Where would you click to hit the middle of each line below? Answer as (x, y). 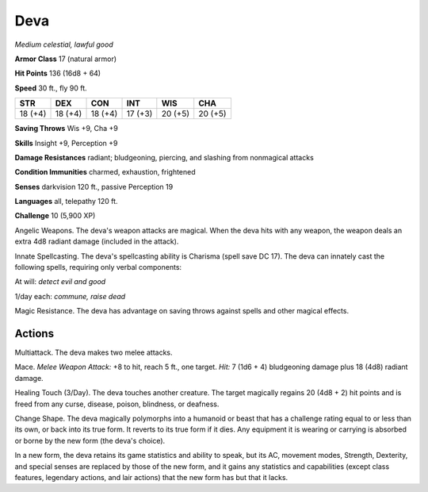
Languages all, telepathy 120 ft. (66, 202)
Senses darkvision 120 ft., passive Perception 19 (94, 186)
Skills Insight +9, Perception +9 (66, 143)
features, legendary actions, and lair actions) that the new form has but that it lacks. (151, 477)
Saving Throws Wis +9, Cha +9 (66, 129)
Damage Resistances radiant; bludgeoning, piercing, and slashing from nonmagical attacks (164, 157)
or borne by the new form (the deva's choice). (90, 440)
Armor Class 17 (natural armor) (66, 59)
